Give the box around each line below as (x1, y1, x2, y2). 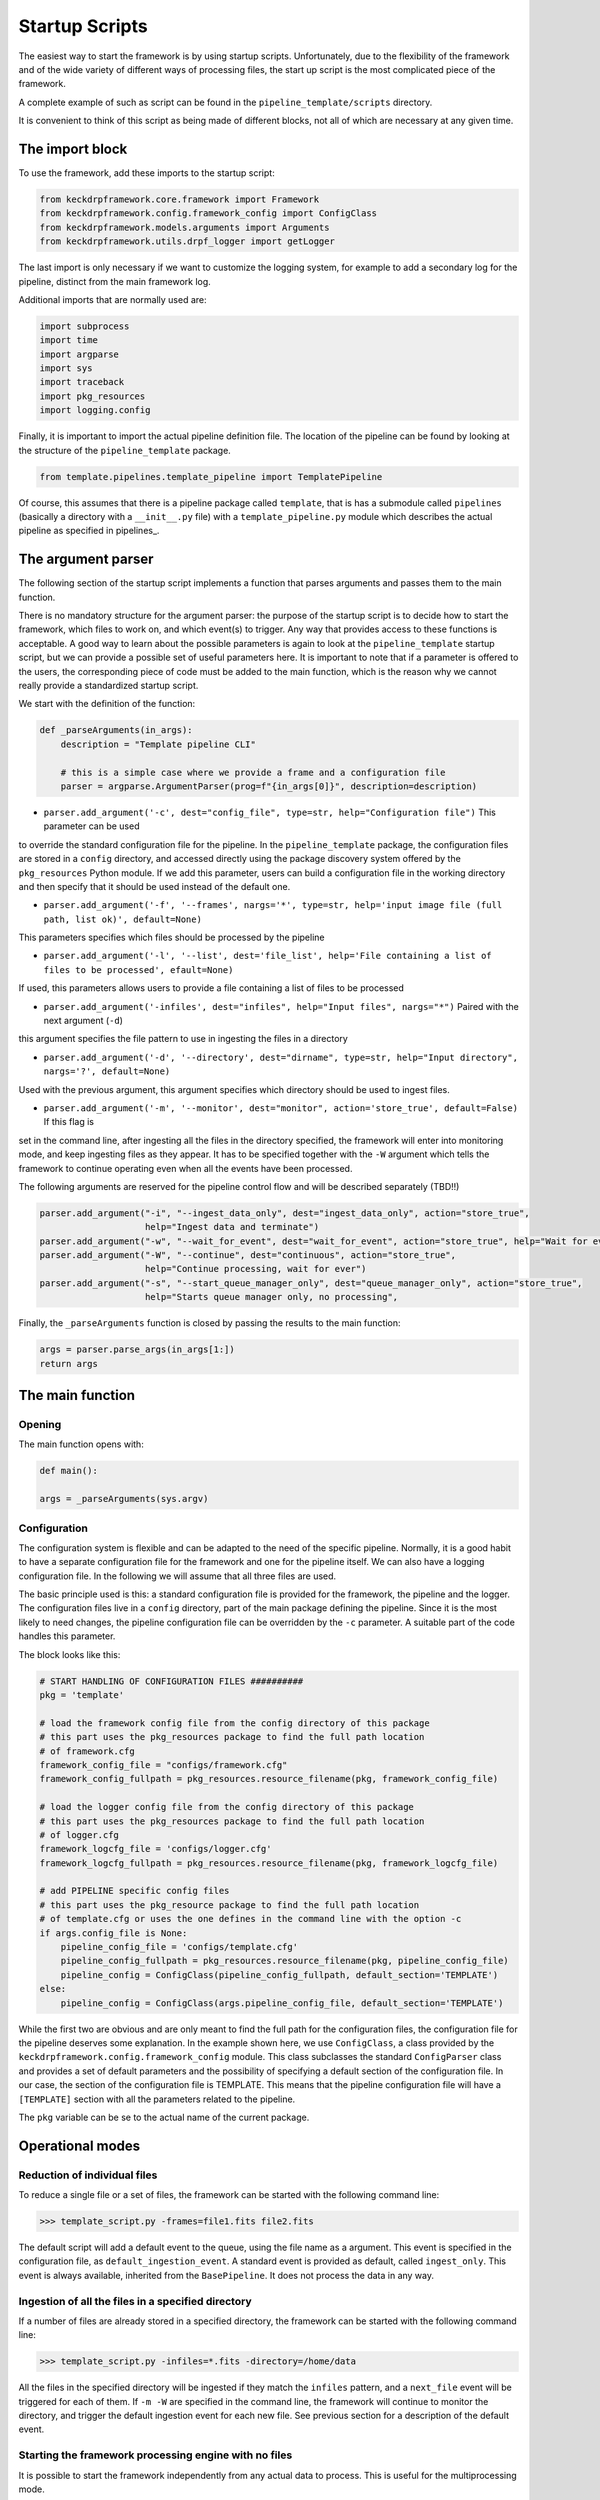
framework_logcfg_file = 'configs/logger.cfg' (39, 1843, 272, 1855)
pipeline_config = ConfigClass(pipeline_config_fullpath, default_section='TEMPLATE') (60, 1969, 499, 1980)
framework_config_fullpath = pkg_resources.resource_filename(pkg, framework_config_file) (39, 1773, 499, 1785)
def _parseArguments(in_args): (39, 725, 194, 736)
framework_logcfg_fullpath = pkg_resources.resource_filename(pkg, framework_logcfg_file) (39, 1857, 499, 1869)
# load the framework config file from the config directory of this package (39, 1717, 430, 1729)
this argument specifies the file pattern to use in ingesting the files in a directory (18, 1033, 349, 1045)
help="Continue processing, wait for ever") (145, 1263, 367, 1275)
